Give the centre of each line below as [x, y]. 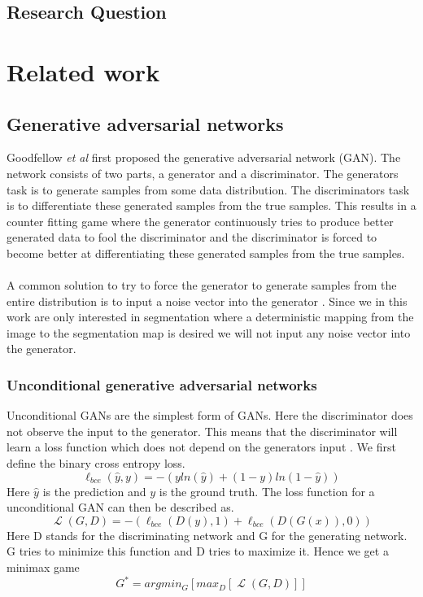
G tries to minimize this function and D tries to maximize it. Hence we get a [198, 551]
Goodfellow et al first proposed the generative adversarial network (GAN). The [204, 157]
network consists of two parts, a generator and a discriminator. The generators [203, 173]
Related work [83, 71]
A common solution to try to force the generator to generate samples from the [202, 285]
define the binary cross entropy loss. [96, 463]
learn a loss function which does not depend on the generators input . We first [201, 447]
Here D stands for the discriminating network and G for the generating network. [207, 535]
